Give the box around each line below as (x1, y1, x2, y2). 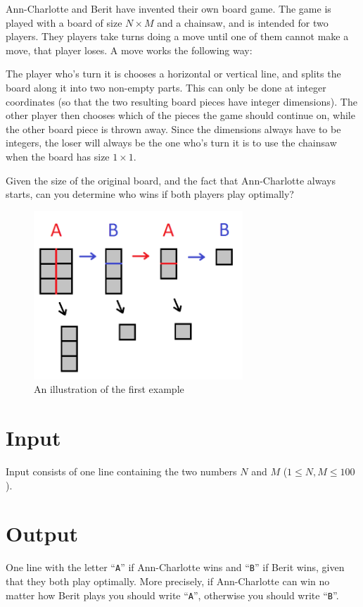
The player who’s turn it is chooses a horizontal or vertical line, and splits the (6, 66, 341, 81)
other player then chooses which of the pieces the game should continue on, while (6, 108, 355, 123)
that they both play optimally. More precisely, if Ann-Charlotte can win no (6, 573, 330, 588)
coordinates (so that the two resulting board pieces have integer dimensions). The (6, 94, 357, 108)
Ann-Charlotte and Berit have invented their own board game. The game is (6, 1, 331, 15)
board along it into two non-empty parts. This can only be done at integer (6, 80, 326, 94)
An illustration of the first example (34, 382, 184, 396)
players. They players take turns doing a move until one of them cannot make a (6, 29, 349, 44)
